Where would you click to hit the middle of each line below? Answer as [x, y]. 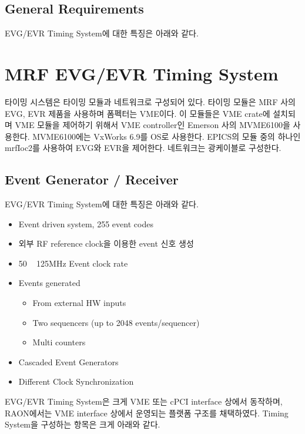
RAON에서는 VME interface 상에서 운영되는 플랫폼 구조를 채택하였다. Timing [147, 413]
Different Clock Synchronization [76, 381]
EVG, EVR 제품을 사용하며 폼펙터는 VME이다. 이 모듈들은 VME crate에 [138, 113]
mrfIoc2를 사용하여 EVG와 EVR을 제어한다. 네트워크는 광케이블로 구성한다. [143, 148]
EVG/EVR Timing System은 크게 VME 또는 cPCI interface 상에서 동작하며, [144, 401]
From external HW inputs [79, 303]
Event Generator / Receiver [92, 179]
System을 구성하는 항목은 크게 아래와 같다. [83, 424]
